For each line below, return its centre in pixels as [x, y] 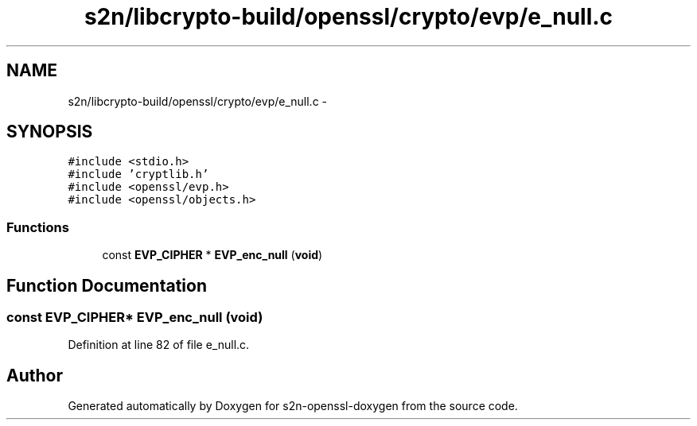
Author [35, 375]
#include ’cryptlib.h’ [138, 174]
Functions [38, 227]
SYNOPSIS [50, 132]
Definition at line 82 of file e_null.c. [159, 345]
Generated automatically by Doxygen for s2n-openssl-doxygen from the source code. [293, 406]
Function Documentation [107, 285]
